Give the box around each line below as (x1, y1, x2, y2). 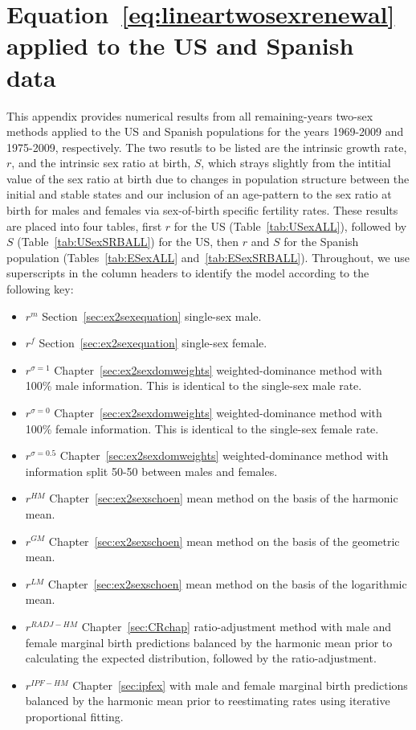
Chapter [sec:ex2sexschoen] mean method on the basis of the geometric (48, 532, 400, 549)
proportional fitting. (25, 707, 124, 724)
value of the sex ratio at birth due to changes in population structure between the (6, 170, 410, 187)
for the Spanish (283, 233, 359, 250)
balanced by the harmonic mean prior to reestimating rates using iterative (25, 692, 390, 709)
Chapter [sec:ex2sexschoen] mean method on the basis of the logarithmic (47, 575, 407, 592)
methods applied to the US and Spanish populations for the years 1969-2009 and (6, 123, 404, 140)
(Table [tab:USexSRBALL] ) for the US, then (17, 233, 239, 250)
